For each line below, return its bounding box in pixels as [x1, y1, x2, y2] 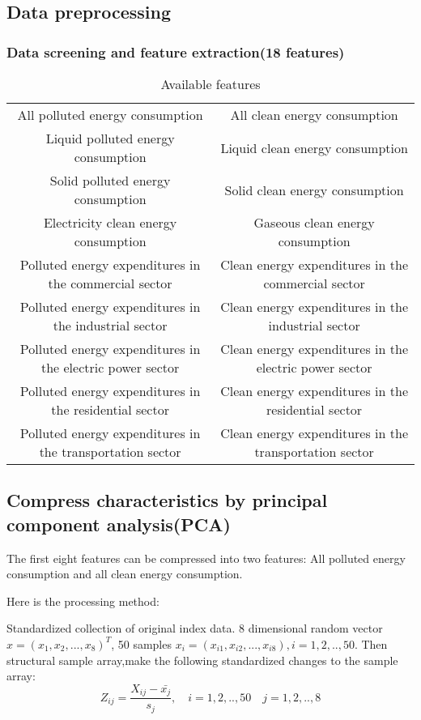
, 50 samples [111, 635, 172, 652]
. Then [354, 635, 388, 652]
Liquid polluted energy [45, 129, 175, 147]
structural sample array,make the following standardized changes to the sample [6, 651, 398, 668]
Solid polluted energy [49, 171, 171, 190]
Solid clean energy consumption [224, 180, 404, 199]
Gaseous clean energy [253, 213, 375, 232]
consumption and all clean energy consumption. [6, 565, 243, 582]
